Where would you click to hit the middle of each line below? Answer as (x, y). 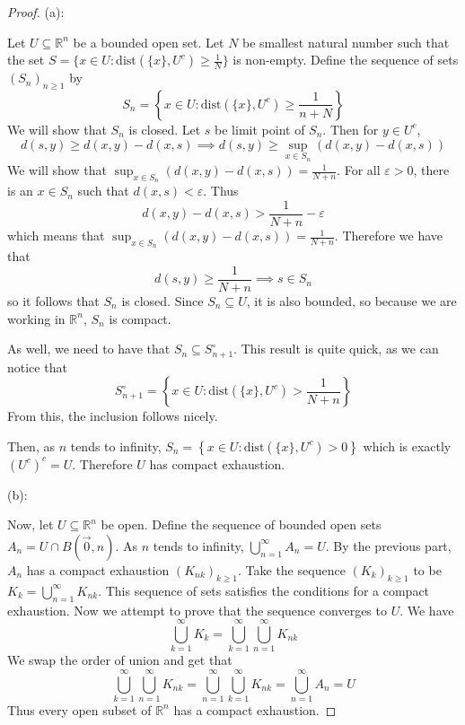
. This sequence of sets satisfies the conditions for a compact (264, 590)
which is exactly (407, 445)
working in (36, 318)
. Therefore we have (389, 236)
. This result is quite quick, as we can (336, 349)
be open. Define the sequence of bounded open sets (241, 524)
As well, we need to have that (89, 349)
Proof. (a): (36, 12)
